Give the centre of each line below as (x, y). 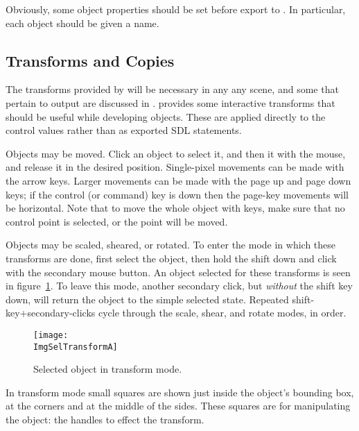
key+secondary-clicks (51, 313)
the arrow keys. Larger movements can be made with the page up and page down (178, 180)
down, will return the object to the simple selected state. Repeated (147, 299)
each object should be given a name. (82, 23)
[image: (51, 335)
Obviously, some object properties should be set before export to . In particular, (176, 9)
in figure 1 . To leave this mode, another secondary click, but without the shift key (179, 286)
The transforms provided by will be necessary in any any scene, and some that (172, 89)
